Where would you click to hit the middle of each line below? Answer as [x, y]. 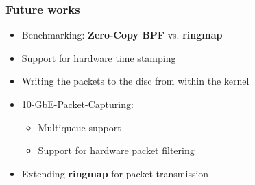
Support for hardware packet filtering [116, 150]
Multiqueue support [80, 127]
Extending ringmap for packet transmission [115, 173]
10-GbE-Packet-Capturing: [77, 104]
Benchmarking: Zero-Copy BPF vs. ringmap [122, 35]
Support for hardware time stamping [99, 57]
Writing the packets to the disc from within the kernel [135, 81]
